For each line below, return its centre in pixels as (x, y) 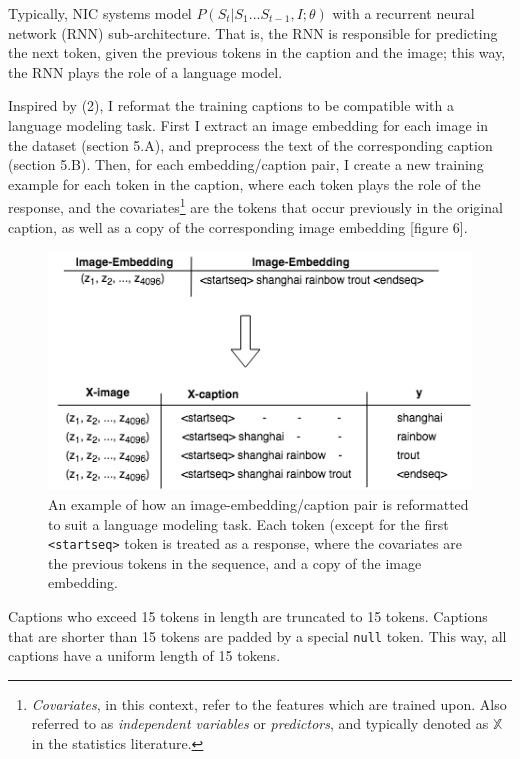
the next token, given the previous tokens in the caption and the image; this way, (257, 52)
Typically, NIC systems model (100, 13)
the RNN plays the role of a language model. (145, 71)
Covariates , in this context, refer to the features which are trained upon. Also (269, 703)
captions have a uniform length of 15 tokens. (144, 655)
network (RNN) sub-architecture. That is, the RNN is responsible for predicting (253, 32)
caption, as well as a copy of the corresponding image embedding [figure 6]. (238, 226)
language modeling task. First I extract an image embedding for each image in (248, 124)
